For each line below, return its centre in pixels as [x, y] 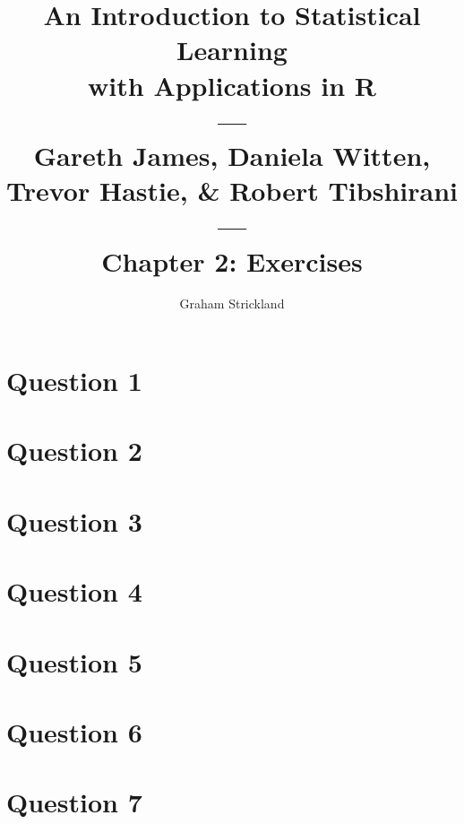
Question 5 [74, 661]
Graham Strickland [232, 304]
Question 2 [74, 451]
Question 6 [74, 731]
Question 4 [74, 591]
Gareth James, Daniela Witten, [232, 155]
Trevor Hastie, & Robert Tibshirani [232, 191]
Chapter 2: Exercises [232, 260]
